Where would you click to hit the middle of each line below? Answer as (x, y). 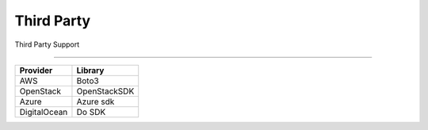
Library (90, 70)
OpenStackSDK (105, 91)
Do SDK (91, 112)
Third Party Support (47, 44)
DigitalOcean (44, 112)
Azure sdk (96, 101)
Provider (36, 70)
